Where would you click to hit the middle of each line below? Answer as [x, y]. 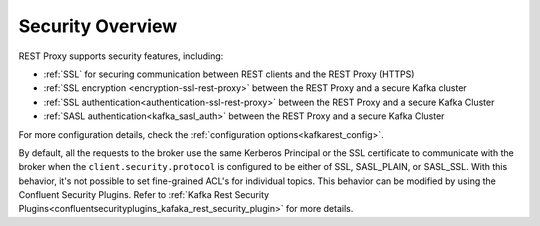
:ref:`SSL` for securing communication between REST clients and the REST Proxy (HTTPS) [229, 74]
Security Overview [98, 26]
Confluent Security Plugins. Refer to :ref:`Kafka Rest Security [144, 195]
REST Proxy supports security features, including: [121, 56]
